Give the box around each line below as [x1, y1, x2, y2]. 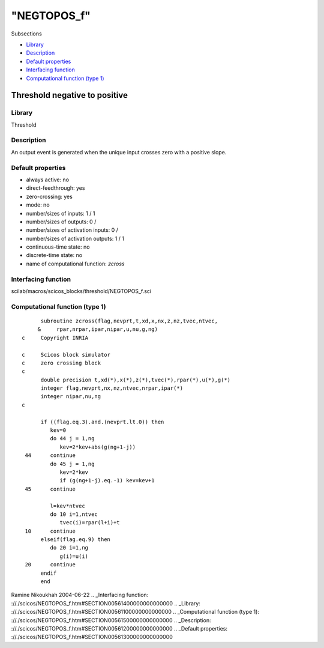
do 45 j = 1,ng [50, 460, 95, 467]
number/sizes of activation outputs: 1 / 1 [26, 235, 124, 242]
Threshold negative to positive [11, 90, 128, 100]
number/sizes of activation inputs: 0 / [26, 226, 118, 234]
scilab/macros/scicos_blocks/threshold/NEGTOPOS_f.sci [11, 287, 152, 294]
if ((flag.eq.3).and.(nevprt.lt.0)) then [40, 418, 164, 425]
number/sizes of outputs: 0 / [26, 218, 97, 225]
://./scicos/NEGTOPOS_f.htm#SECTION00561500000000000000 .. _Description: [11, 616, 211, 624]
